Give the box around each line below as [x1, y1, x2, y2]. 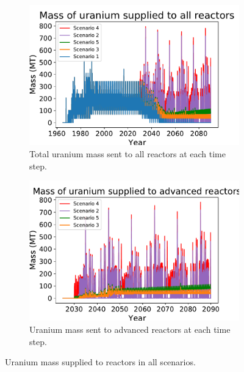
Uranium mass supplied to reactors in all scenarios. [5, 355, 196, 368]
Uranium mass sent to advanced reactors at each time [29, 323, 231, 336]
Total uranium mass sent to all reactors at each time [29, 147, 226, 160]
